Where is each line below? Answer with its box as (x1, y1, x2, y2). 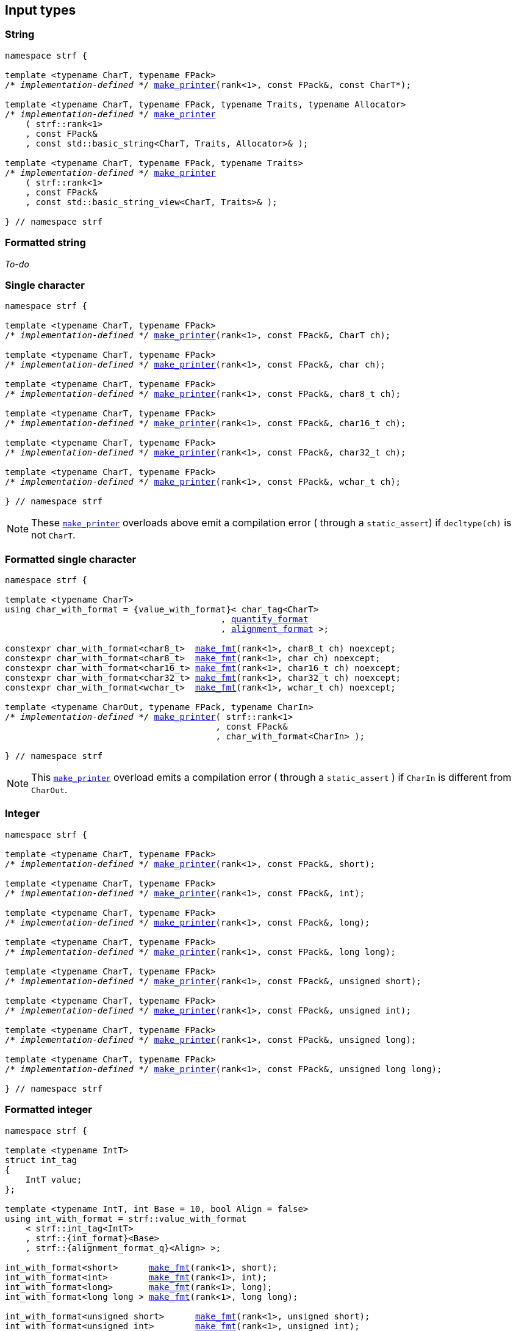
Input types (5, 2, 76, 18)
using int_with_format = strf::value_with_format (5, 1213, 247, 1224)
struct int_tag (5, 1155, 77, 1165)
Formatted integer (5, 1103, 92, 1116)
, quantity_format (221, 614, 309, 625)
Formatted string (5, 236, 86, 249)
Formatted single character (5, 553, 137, 565)
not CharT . (31, 529, 76, 542)
